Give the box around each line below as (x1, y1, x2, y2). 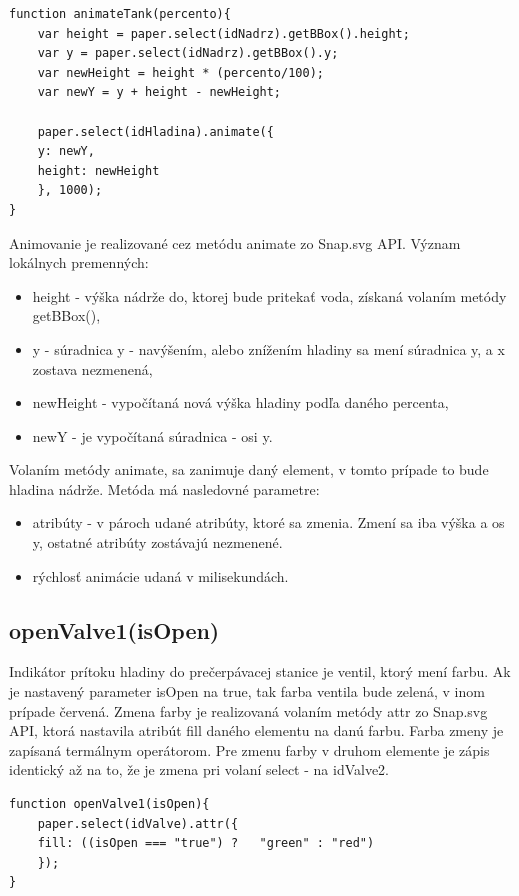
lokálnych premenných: (9, 252, 149, 273)
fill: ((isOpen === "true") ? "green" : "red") (37, 836, 375, 851)
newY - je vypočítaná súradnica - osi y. (32, 425, 273, 446)
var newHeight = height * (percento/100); (37, 65, 324, 80)
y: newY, (37, 144, 95, 159)
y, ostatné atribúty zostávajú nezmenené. (32, 532, 283, 553)
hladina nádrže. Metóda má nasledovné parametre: (9, 478, 320, 499)
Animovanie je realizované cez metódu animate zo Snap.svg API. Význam (9, 232, 461, 253)
